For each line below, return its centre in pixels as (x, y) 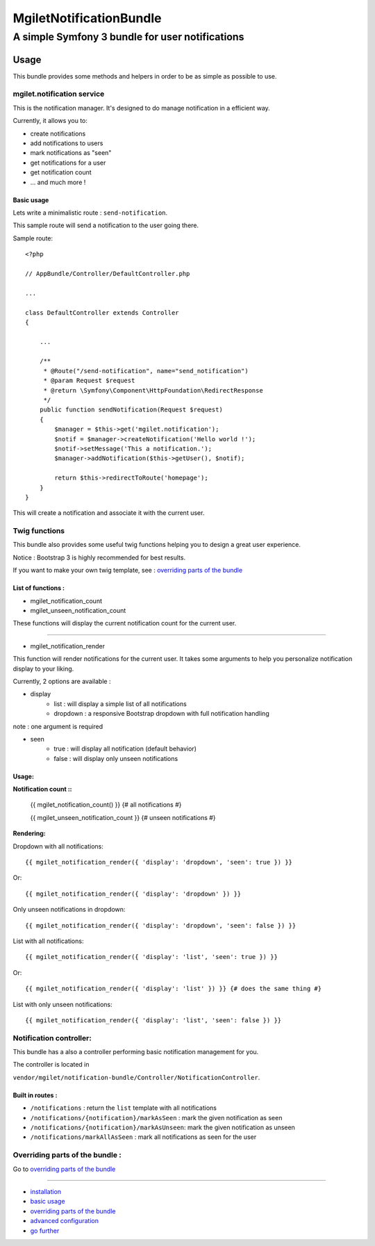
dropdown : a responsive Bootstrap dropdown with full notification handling (162, 714)
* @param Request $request (89, 381)
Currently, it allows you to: (50, 121)
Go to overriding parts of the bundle (64, 1169)
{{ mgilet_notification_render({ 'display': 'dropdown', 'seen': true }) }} (159, 862)
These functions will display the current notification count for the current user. (125, 623)
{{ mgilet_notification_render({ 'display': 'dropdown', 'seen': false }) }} (161, 925)
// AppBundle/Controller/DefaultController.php (108, 273)
